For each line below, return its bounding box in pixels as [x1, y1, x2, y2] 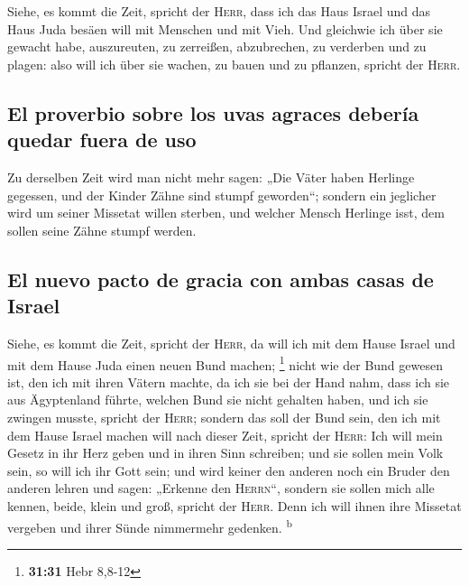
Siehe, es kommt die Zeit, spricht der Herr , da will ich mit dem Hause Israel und [7, 333, 455, 352]
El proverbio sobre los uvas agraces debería [7, 98, 419, 126]
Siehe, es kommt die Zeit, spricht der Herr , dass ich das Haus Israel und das [7, 2, 431, 20]
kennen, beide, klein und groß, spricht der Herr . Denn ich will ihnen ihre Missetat [7, 496, 462, 515]
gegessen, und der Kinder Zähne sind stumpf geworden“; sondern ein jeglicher [7, 185, 437, 204]
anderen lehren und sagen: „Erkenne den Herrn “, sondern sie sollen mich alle [7, 479, 435, 498]
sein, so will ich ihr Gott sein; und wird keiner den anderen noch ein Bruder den [7, 460, 450, 479]
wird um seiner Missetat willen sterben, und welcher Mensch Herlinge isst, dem [7, 203, 445, 222]
